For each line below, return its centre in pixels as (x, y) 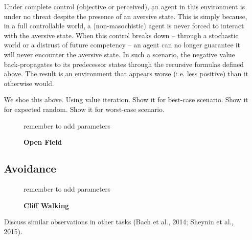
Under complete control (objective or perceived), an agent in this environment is (125, 6)
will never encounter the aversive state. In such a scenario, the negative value (120, 54)
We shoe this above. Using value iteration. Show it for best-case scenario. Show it (126, 99)
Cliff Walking (46, 205)
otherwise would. (29, 83)
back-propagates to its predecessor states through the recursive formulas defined (124, 64)
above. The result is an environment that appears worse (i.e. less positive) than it (126, 74)
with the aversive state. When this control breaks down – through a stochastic (121, 35)
